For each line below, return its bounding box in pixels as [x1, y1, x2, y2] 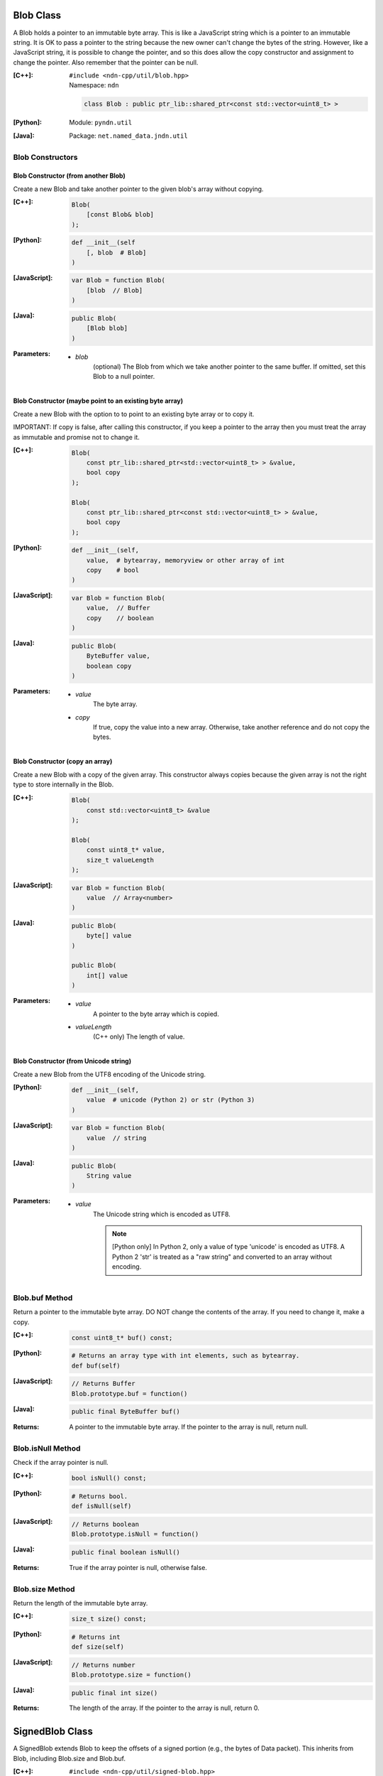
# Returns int [71, 1632, 121, 1641]
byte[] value [86, 931, 132, 940]
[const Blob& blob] [86, 210, 155, 219]
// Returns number [71, 1661, 135, 1669]
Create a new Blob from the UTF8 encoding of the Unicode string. [13, 1070, 206, 1078]
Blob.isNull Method [13, 1444, 81, 1453]
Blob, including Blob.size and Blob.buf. [13, 1754, 126, 1763]
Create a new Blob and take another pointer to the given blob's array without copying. [13, 185, 264, 193]
